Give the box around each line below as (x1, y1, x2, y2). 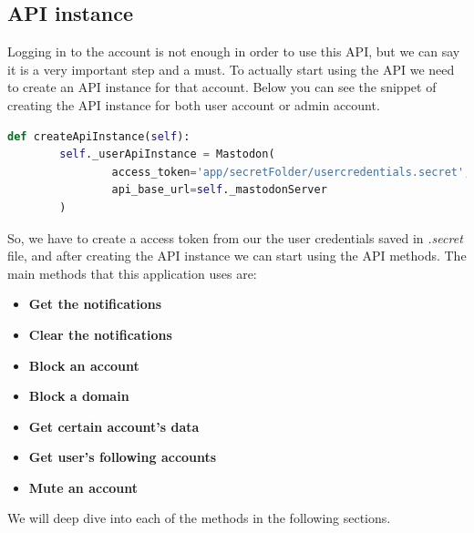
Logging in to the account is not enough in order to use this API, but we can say (7, 42, 460, 61)
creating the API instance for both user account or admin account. (7, 95, 380, 114)
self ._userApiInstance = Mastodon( (59, 148, 275, 161)
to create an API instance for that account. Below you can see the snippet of (7, 77, 437, 97)
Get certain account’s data (28, 416, 200, 436)
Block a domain (28, 386, 129, 405)
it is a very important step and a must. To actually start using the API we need (7, 59, 455, 78)
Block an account (28, 355, 139, 374)
